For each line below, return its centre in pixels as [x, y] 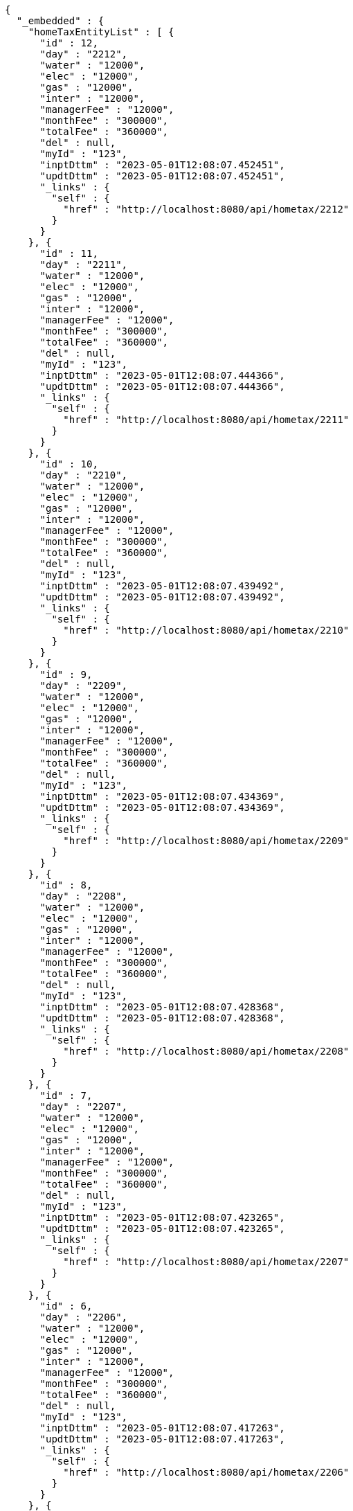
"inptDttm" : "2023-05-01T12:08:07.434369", [162, 796]
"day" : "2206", [84, 1317]
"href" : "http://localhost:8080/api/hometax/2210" [206, 630]
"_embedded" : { [60, 21]
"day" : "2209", [84, 686]
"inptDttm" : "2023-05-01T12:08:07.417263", [162, 1428]
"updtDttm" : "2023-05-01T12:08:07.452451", [162, 176]
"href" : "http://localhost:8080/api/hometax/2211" [206, 420]
